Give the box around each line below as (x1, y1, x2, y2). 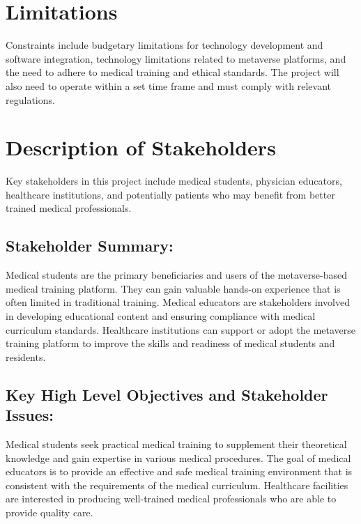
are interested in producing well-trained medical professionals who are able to (6, 491, 337, 506)
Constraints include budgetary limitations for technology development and (6, 38, 323, 52)
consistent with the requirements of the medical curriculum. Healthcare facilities (6, 477, 348, 492)
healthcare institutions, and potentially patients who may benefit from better (6, 187, 335, 201)
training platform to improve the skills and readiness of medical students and (6, 336, 335, 350)
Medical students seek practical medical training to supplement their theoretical (6, 436, 347, 451)
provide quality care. (6, 504, 93, 519)
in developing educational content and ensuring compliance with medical (6, 308, 316, 323)
